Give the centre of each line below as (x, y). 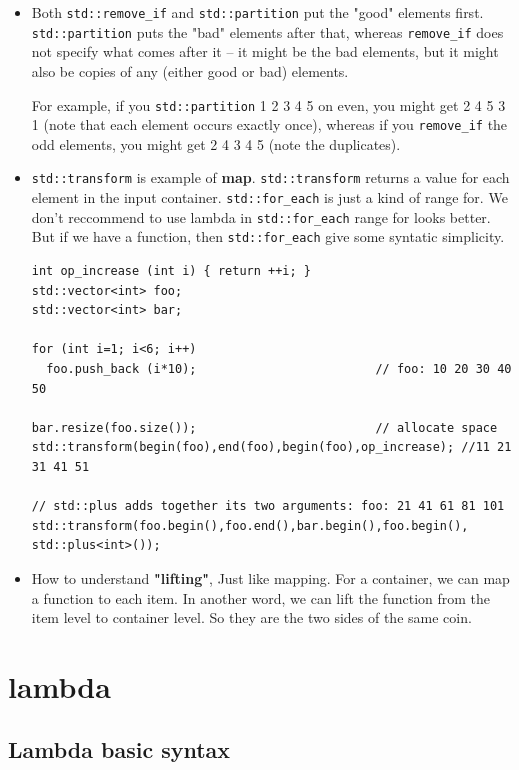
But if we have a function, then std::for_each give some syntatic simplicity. (268, 236)
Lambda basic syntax (119, 749)
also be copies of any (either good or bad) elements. (190, 70)
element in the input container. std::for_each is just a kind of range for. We (269, 197)
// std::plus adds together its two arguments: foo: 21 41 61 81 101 (268, 506)
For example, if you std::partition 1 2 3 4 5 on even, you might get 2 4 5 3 (268, 104)
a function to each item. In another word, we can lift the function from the (261, 597)
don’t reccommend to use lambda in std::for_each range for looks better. (261, 216)
